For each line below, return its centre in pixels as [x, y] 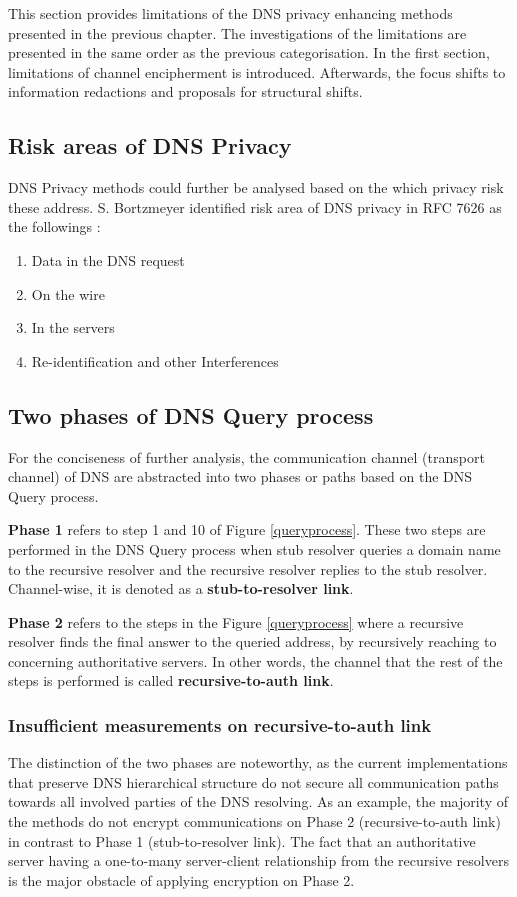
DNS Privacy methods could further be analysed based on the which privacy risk [256, 187]
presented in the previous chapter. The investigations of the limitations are [237, 32]
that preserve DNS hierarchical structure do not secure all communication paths [253, 781]
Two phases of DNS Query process [191, 414]
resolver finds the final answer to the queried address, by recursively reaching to [252, 641]
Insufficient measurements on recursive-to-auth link [220, 724]
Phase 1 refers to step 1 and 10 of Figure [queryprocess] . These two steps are [247, 529]
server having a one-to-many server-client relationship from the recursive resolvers [258, 860]
